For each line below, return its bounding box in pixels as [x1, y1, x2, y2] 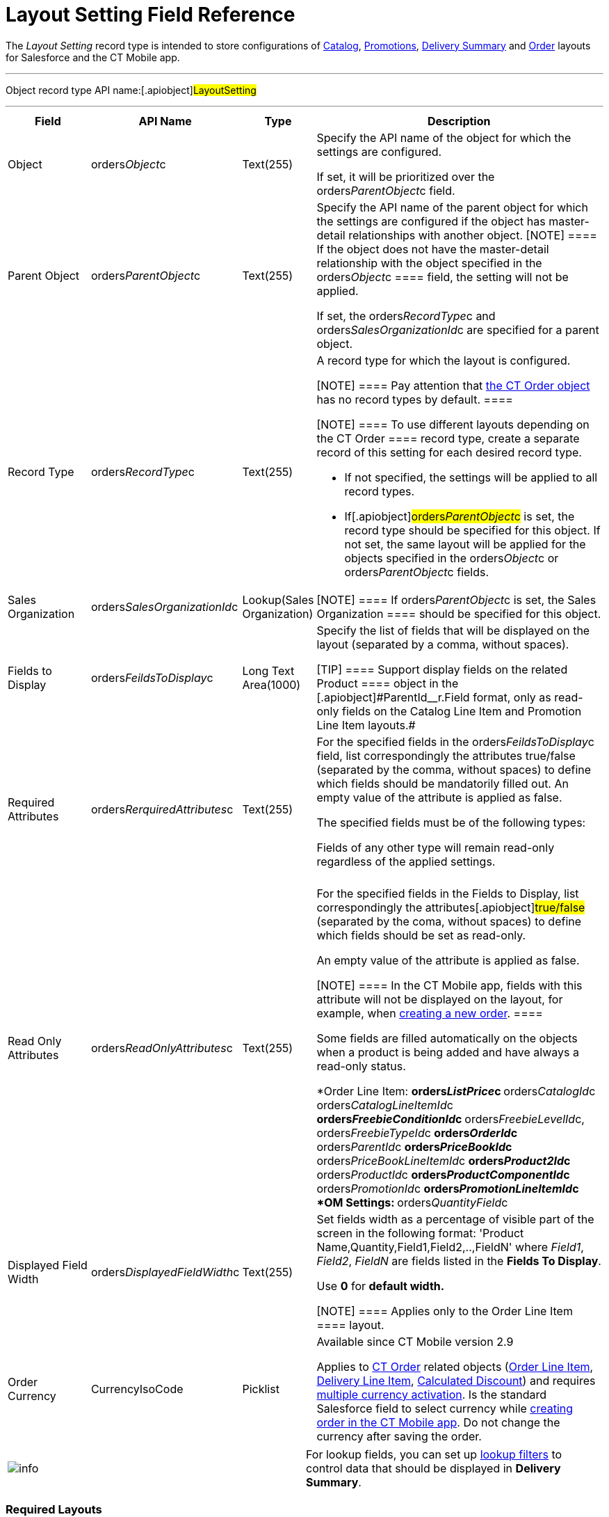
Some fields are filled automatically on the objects [316, 1031, 578, 1045]
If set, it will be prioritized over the [316, 169, 495, 184]
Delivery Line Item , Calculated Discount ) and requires [316, 1373, 596, 1388]
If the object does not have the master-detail [316, 241, 549, 256]
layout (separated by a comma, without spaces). [316, 637, 569, 651]
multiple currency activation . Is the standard [316, 1387, 547, 1401]
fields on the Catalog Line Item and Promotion [341, 704, 582, 718]
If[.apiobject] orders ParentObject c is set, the [344, 509, 575, 523]
